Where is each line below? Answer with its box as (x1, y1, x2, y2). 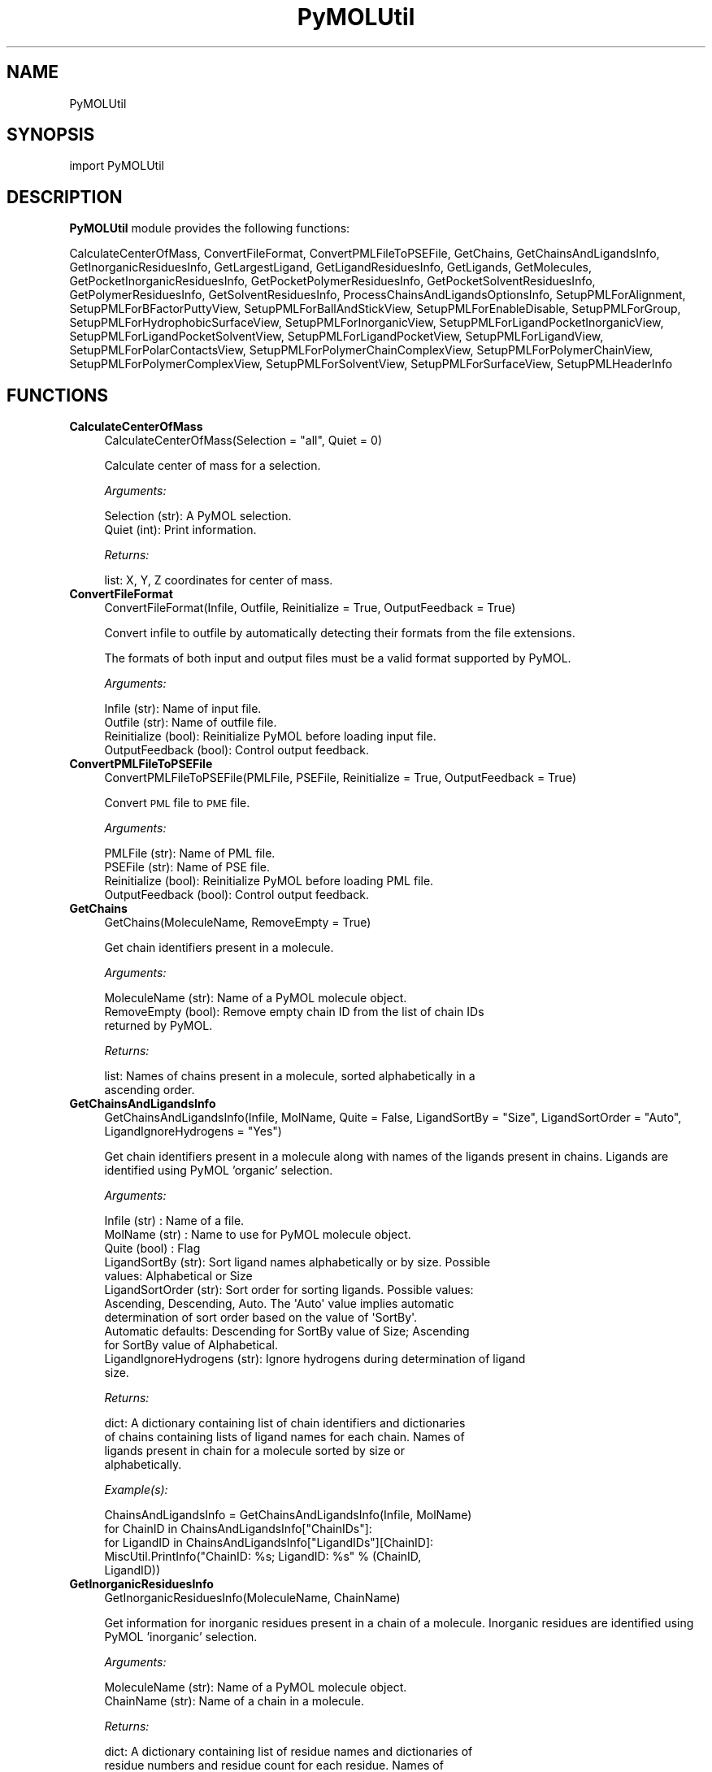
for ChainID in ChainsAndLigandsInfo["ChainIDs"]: (104, 1522, 372, 1536)
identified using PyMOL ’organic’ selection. (104, 1163, 333, 1178)
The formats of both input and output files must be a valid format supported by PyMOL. (104, 651, 571, 666)
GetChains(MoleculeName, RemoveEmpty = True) (104, 915, 371, 930)
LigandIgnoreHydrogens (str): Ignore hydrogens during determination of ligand (104, 1352, 526, 1366)
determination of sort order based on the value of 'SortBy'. (104, 1310, 418, 1325)
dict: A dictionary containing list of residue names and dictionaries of (104, 1744, 473, 1759)
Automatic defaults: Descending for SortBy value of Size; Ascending (104, 1324, 470, 1339)
